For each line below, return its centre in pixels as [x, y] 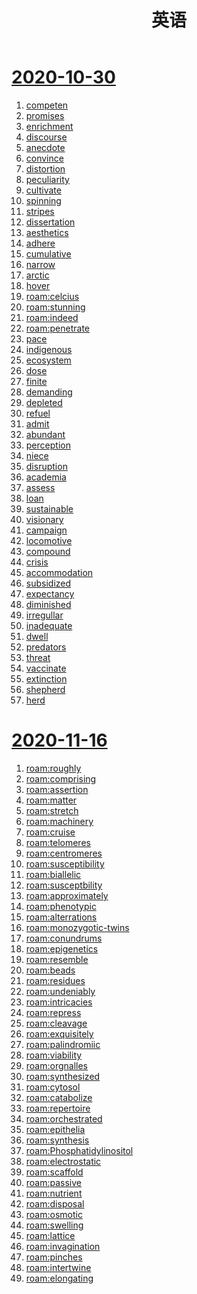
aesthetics [47, 232]
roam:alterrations [61, 917]
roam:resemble [57, 959]
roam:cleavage [56, 1023]
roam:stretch [52, 810]
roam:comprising [61, 778]
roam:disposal [55, 1203]
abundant [45, 434]
